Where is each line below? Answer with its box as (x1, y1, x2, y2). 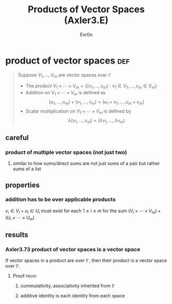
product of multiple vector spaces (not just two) (5, 149, 127, 156)
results (5, 230, 28, 239)
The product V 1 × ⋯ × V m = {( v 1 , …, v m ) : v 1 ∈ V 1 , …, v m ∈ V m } (25, 83, 157, 90)
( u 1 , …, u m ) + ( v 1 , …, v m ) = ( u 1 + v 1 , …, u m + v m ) (48, 99, 145, 106)
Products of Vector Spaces (28, 4, 145, 15)
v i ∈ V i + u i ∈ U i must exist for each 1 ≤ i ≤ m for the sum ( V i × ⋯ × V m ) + (5, 208, 161, 215)
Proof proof (12, 273, 37, 279)
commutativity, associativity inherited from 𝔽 (20, 283, 116, 289)
